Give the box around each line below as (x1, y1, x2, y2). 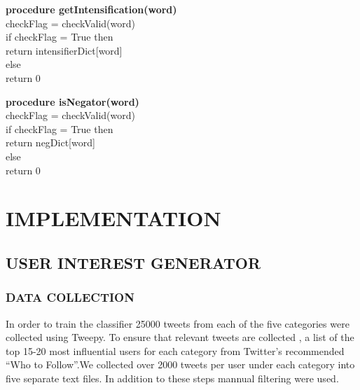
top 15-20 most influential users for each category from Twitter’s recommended (6, 343, 345, 358)
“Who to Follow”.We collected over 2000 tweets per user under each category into (6, 357, 355, 372)
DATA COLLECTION (6, 288, 134, 306)
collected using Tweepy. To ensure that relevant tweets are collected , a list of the (6, 330, 354, 344)
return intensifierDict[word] (6, 43, 123, 57)
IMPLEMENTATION (6, 204, 221, 232)
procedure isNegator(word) (6, 94, 139, 109)
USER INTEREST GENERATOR (6, 251, 261, 273)
